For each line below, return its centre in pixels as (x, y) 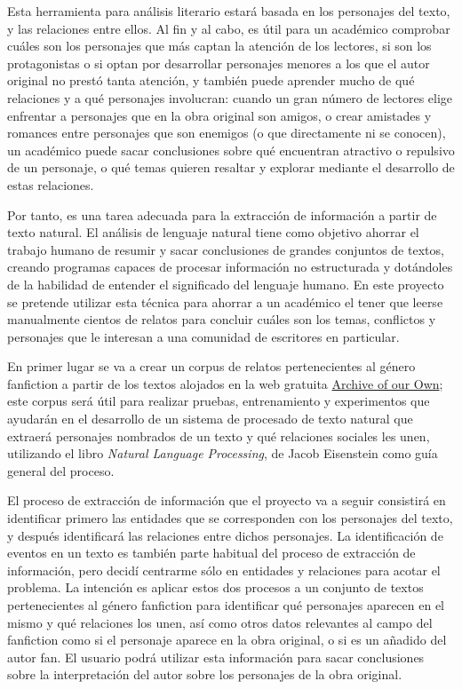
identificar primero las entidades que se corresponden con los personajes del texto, (230, 518)
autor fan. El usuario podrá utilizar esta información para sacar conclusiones (216, 657)
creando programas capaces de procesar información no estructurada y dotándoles (230, 267)
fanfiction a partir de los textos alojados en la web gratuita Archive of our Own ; (225, 383)
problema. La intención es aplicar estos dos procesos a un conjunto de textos (215, 587)
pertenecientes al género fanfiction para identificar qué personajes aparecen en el (226, 605)
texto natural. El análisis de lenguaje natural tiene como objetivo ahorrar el (213, 232)
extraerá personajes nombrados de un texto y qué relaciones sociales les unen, (219, 436)
